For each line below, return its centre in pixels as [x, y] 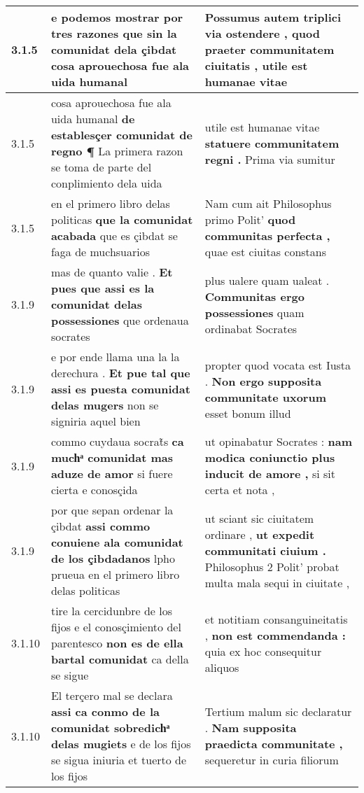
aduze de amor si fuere [112, 473]
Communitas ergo [254, 296]
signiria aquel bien [96, 421]
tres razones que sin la [114, 33]
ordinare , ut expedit [260, 534]
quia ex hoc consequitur [263, 651]
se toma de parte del [101, 167]
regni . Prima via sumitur [270, 159]
